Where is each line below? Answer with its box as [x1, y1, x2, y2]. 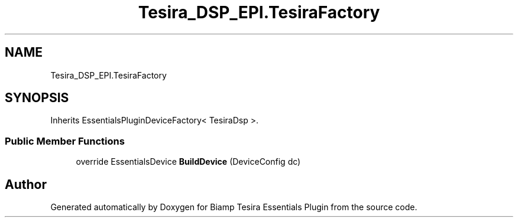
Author [5, 177, 47, 192]
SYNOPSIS [5, 90, 69, 106]
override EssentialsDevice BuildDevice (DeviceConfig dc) [76, 156, 301, 167]
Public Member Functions [5, 135, 125, 147]
